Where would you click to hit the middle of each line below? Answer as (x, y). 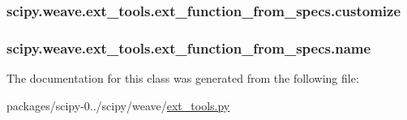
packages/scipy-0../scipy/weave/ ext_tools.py (118, 105)
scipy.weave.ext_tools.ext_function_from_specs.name (189, 47)
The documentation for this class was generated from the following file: (183, 78)
